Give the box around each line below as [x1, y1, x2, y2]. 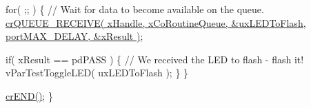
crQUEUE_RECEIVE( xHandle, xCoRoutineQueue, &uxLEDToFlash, [6, 15, 306, 30]
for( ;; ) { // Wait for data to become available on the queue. [6, 2, 264, 16]
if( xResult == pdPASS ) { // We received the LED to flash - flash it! [6, 52, 304, 66]
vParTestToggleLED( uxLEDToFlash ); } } [6, 65, 189, 80]
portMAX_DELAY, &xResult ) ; [6, 29, 143, 43]
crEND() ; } [6, 88, 53, 102]
